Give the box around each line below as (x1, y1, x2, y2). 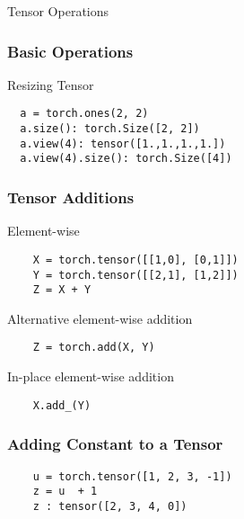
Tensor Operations (7, 2, 109, 20)
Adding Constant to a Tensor (7, 433, 223, 455)
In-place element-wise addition (7, 367, 174, 386)
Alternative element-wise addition (7, 309, 193, 327)
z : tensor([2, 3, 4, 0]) (32, 499, 187, 513)
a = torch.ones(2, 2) (20, 107, 149, 121)
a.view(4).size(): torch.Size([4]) (20, 152, 232, 166)
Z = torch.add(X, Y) (32, 341, 155, 354)
